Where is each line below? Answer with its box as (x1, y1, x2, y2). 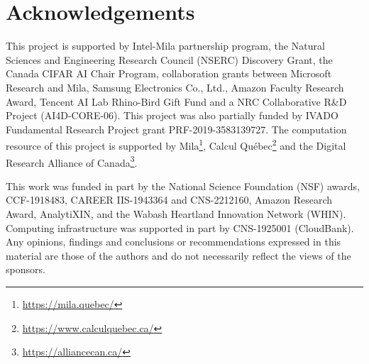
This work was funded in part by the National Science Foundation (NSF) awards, (6, 178, 360, 193)
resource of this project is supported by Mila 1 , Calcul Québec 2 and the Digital (6, 136, 346, 153)
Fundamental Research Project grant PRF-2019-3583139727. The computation (6, 121, 347, 136)
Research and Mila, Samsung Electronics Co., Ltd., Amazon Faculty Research (6, 79, 344, 94)
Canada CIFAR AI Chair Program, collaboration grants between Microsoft (6, 66, 332, 81)
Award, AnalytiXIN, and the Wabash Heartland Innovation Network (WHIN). (6, 206, 346, 221)
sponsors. (6, 262, 45, 277)
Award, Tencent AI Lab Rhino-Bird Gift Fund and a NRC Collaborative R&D (6, 94, 347, 109)
